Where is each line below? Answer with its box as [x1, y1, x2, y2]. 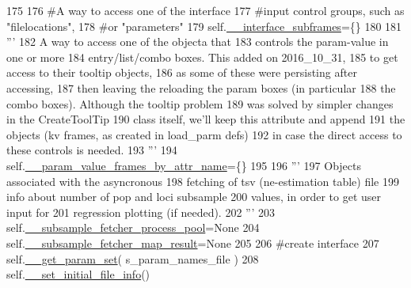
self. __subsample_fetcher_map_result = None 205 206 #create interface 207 [6, 234, 379, 251]
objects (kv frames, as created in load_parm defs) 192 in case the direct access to [6, 126, 402, 142]
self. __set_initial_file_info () [6, 266, 150, 282]
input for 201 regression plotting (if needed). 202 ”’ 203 [6, 203, 276, 220]
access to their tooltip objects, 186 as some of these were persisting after [6, 64, 357, 81]
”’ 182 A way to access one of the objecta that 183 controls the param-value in [6, 33, 389, 50]
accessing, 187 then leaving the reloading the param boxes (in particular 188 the [6, 79, 396, 96]
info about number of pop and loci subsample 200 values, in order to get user [6, 188, 381, 205]
